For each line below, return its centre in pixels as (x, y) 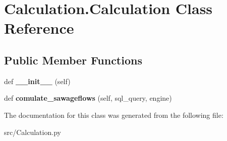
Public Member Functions (73, 60)
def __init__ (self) (37, 81)
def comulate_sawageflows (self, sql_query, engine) (88, 98)
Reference (39, 28)
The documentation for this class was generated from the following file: (114, 115)
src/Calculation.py (33, 132)
